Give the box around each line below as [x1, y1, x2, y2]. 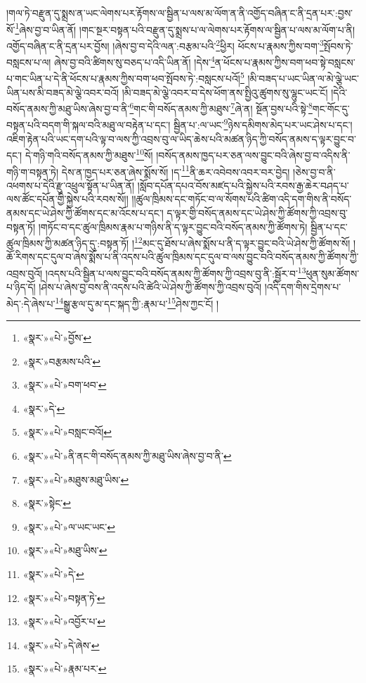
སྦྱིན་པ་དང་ [310, 219, 348, 234]
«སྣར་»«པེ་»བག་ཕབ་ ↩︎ [22, 377, 107, 392]
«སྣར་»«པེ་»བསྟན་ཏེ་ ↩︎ [22, 590, 105, 605]
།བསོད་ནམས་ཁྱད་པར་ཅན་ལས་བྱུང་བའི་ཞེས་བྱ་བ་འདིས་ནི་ [156, 147, 351, 162]
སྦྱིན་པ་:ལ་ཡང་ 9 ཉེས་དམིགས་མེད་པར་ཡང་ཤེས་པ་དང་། [174, 115, 353, 132]
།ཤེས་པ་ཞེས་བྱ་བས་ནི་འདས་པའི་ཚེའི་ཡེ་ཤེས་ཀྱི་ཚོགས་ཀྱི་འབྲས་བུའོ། [39, 280, 262, 294]
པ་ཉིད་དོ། [6, 280, 36, 294]
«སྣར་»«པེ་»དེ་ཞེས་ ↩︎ [22, 637, 100, 652]
